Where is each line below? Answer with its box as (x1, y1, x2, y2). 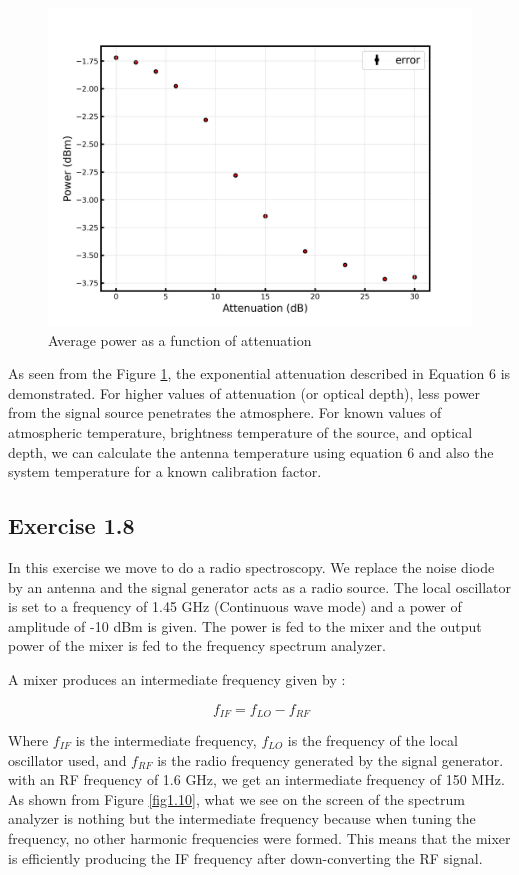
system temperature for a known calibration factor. (8, 461, 322, 482)
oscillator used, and (8, 749, 127, 770)
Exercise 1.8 (8, 510, 135, 541)
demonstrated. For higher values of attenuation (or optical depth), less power (8, 382, 481, 403)
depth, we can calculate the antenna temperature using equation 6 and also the (8, 441, 494, 462)
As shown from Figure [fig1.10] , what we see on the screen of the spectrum (8, 788, 465, 809)
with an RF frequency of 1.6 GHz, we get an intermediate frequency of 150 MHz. (8, 769, 505, 790)
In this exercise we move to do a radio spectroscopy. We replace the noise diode (8, 556, 495, 577)
